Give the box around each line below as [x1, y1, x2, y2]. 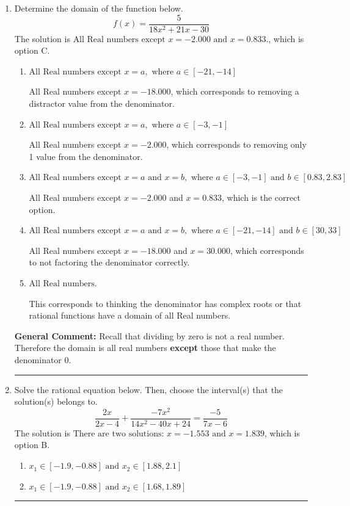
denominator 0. [14, 353, 71, 366]
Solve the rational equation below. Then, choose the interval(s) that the [14, 383, 283, 396]
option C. [14, 44, 50, 57]
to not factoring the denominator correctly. [29, 256, 190, 269]
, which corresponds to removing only [166, 138, 307, 151]
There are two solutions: [73, 429, 164, 438]
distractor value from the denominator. [29, 97, 175, 110]
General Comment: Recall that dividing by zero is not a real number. [14, 329, 285, 342]
